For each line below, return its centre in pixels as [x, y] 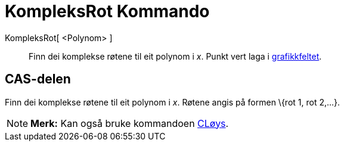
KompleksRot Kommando [107, 11]
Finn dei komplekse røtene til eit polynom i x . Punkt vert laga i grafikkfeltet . [175, 56]
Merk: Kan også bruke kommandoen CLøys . [130, 123]
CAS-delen [38, 79]
